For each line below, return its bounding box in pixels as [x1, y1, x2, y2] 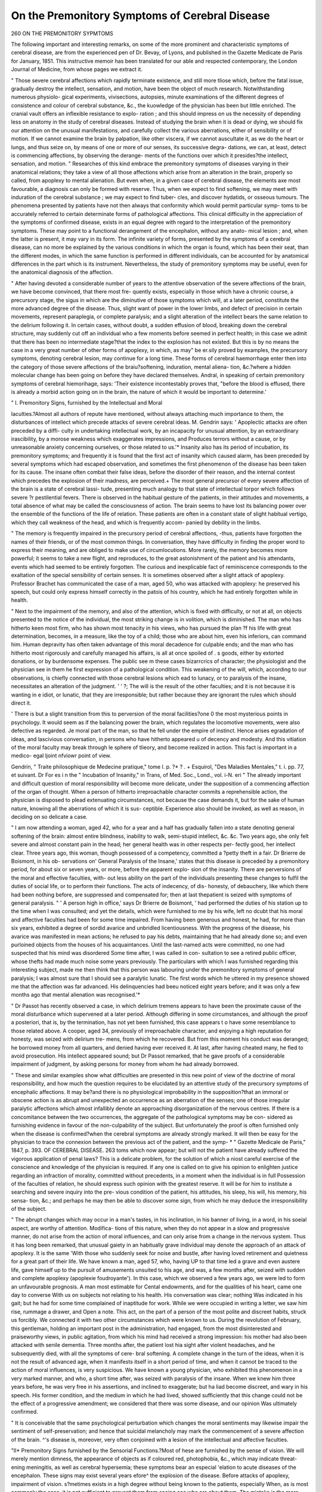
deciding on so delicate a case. [11, 813, 88, 821]
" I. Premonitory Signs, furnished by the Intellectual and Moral [11, 399, 163, 406]
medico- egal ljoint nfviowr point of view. [11, 752, 112, 759]
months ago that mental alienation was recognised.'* [11, 991, 140, 998]
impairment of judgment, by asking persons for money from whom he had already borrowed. [11, 1061, 239, 1068]
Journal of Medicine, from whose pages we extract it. [11, 66, 143, 73]
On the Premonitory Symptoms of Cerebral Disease [11, 9, 270, 22]
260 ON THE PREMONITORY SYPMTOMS [11, 30, 113, 37]
